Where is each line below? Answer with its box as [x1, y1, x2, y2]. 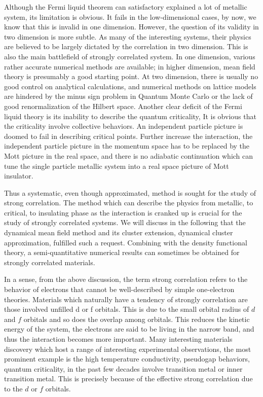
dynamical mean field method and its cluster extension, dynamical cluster [4, 227, 233, 238]
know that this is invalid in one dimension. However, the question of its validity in [4, 21, 259, 32]
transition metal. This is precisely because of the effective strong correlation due [4, 373, 253, 384]
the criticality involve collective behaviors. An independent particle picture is [4, 121, 243, 131]
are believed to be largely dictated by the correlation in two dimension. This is [4, 41, 248, 52]
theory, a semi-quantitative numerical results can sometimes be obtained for [4, 247, 240, 258]
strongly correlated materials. [4, 257, 95, 267]
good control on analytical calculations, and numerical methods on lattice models [4, 81, 256, 91]
